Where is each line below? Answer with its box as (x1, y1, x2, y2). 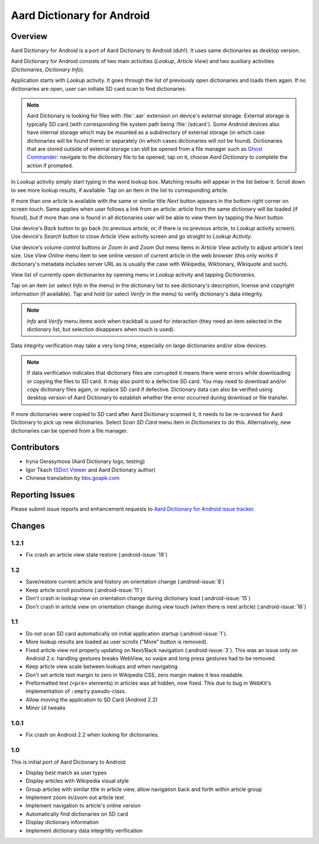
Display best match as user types (25, 769, 107, 776)
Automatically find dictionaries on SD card (25, 810, 128, 817)
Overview (11, 31, 48, 41)
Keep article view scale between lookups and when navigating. (25, 663, 180, 670)
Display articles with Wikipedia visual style (25, 777, 129, 784)
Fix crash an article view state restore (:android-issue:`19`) (25, 551, 168, 558)
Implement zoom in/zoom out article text (25, 794, 124, 801)
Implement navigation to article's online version (25, 802, 141, 809)
